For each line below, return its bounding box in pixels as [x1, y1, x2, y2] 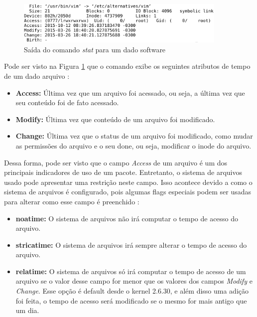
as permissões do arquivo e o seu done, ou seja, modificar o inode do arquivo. [15, 140, 252, 151]
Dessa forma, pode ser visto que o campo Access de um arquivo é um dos [4, 157, 228, 167]
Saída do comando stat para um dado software [24, 44, 166, 54]
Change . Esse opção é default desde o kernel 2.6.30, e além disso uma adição [15, 286, 249, 296]
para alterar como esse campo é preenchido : [4, 196, 139, 206]
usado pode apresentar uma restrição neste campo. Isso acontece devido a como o [4, 176, 253, 187]
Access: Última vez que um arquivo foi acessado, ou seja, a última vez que [15, 87, 245, 98]
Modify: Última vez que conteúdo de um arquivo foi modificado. [15, 114, 215, 124]
